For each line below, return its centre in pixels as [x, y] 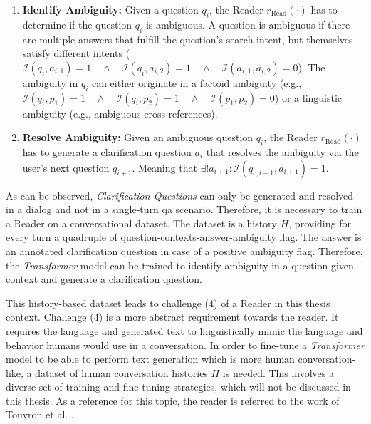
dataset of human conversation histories [121, 372]
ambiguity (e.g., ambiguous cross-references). [120, 113]
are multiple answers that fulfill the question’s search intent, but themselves [188, 39]
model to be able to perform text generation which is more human [150, 359]
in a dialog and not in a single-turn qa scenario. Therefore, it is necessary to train [184, 209]
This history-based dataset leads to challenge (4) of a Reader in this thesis [168, 303]
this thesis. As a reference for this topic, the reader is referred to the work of [173, 400]
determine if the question [77, 24]
